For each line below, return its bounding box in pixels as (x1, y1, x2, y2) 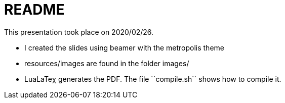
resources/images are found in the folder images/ (24, 59, 189, 68)
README (4, 1, 65, 18)
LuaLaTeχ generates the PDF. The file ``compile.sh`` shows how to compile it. (24, 74, 281, 83)
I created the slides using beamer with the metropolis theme (24, 43, 224, 52)
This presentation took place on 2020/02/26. (4, 27, 154, 36)
